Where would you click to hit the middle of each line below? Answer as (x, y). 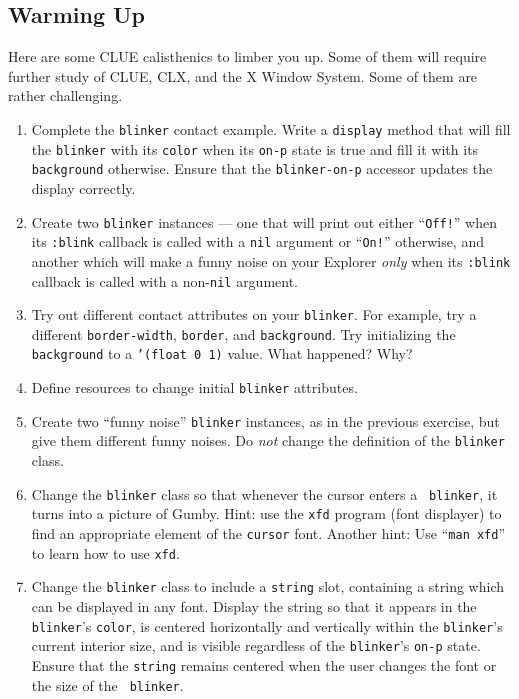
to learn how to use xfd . (105, 552)
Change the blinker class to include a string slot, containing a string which (267, 586)
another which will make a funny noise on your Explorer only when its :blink (271, 260)
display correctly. (83, 187)
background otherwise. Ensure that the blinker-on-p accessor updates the (262, 168)
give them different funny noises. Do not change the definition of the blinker (268, 440)
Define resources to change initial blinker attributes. (194, 387)
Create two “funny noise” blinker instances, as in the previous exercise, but (265, 420)
